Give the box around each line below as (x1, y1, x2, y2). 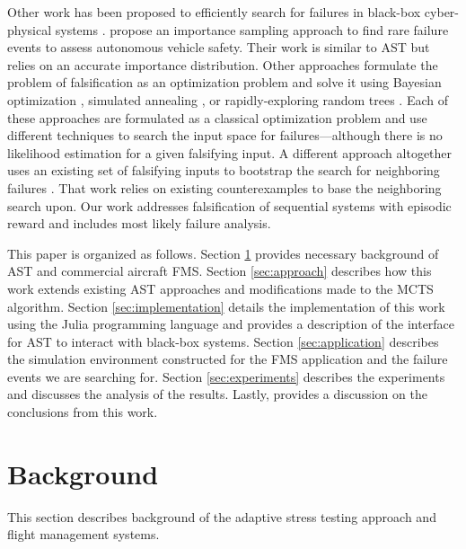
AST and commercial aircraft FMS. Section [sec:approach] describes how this (7, 261, 432, 280)
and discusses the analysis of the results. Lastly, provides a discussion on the (7, 385, 427, 403)
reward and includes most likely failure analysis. (7, 214, 271, 233)
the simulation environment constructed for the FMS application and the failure (7, 350, 448, 368)
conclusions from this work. (7, 403, 158, 421)
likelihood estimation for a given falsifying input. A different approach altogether (7, 143, 453, 162)
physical (7, 20, 52, 39)
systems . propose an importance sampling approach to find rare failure (55, 20, 449, 39)
